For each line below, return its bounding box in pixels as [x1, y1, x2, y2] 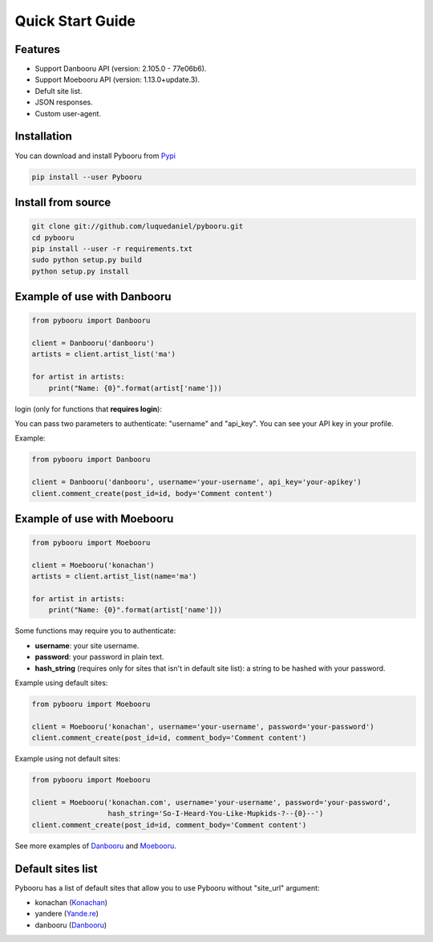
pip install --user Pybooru [31, 173, 142, 181]
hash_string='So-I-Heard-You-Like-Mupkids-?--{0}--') [107, 809, 324, 818]
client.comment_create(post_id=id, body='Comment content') [31, 489, 273, 497]
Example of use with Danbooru [14, 290, 172, 304]
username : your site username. [34, 640, 140, 650]
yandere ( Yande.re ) [34, 909, 99, 919]
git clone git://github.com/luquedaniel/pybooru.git [31, 221, 244, 231]
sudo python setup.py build [31, 255, 142, 265]
